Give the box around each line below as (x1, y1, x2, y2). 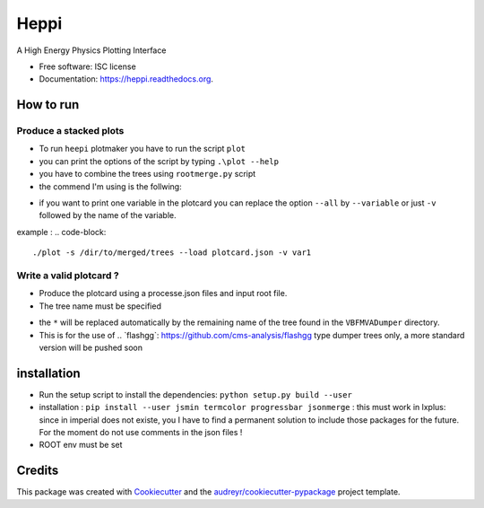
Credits (16, 463, 59, 478)
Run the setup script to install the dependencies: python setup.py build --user (39, 389, 353, 399)
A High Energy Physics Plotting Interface (16, 45, 167, 56)
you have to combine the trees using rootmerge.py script (39, 169, 256, 180)
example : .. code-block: (16, 226, 107, 237)
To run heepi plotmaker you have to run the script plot (39, 144, 246, 154)
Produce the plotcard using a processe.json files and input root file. (39, 288, 288, 299)
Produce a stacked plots (16, 125, 125, 137)
